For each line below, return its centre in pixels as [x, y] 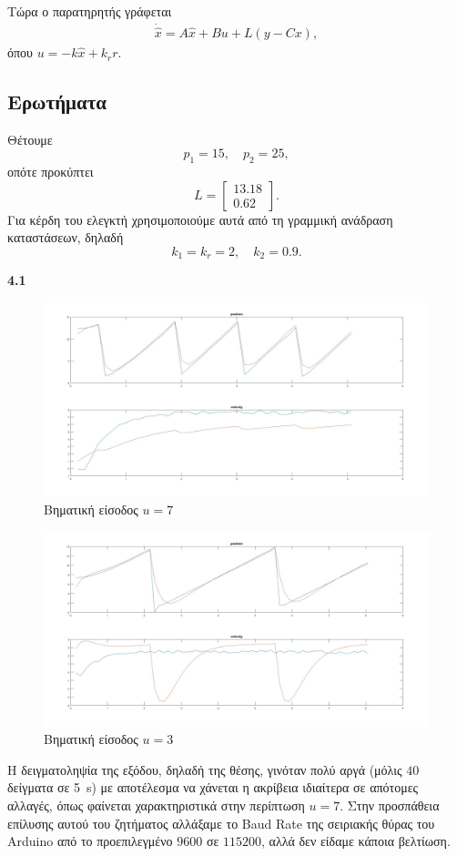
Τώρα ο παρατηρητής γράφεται [90, 11]
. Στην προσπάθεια [390, 805]
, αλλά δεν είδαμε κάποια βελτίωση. [356, 841]
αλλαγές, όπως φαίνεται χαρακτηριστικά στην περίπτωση [156, 805]
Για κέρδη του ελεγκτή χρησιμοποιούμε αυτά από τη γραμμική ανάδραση [200, 219]
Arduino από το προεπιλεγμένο [90, 841]
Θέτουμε [30, 139]
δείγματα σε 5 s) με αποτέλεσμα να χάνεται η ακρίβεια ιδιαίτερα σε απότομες [213, 787]
